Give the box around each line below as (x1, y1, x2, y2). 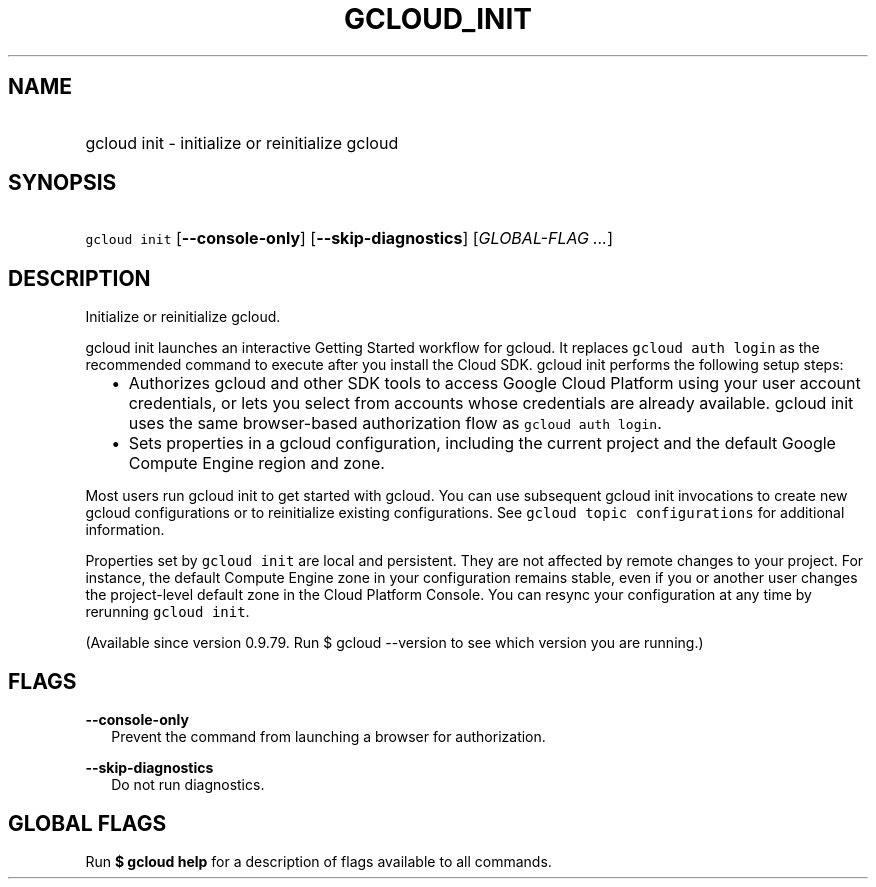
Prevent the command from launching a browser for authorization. (111, 728, 546, 746)
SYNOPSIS (8, 170, 117, 196)
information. (85, 521, 165, 539)
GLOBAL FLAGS (8, 810, 167, 836)
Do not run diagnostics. (111, 776, 265, 794)
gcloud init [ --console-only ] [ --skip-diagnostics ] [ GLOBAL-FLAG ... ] (85, 228, 613, 249)
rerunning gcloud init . (85, 603, 250, 621)
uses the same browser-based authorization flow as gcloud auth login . (128, 413, 662, 434)
